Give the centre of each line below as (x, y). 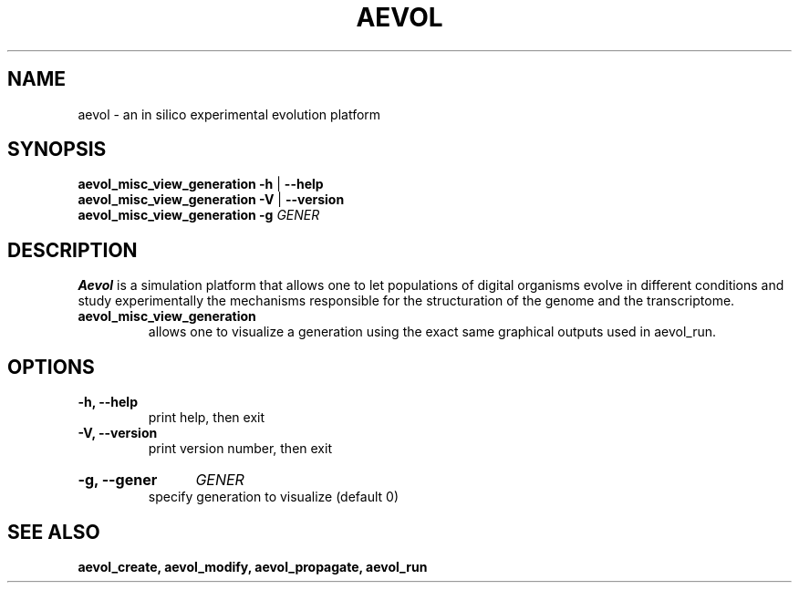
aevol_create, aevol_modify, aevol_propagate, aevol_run (253, 566)
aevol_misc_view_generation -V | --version (211, 200)
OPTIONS (51, 367)
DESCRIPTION (73, 250)
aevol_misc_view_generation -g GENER (199, 215)
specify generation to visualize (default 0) (273, 497)
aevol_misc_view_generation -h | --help (201, 184)
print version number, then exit (240, 449)
